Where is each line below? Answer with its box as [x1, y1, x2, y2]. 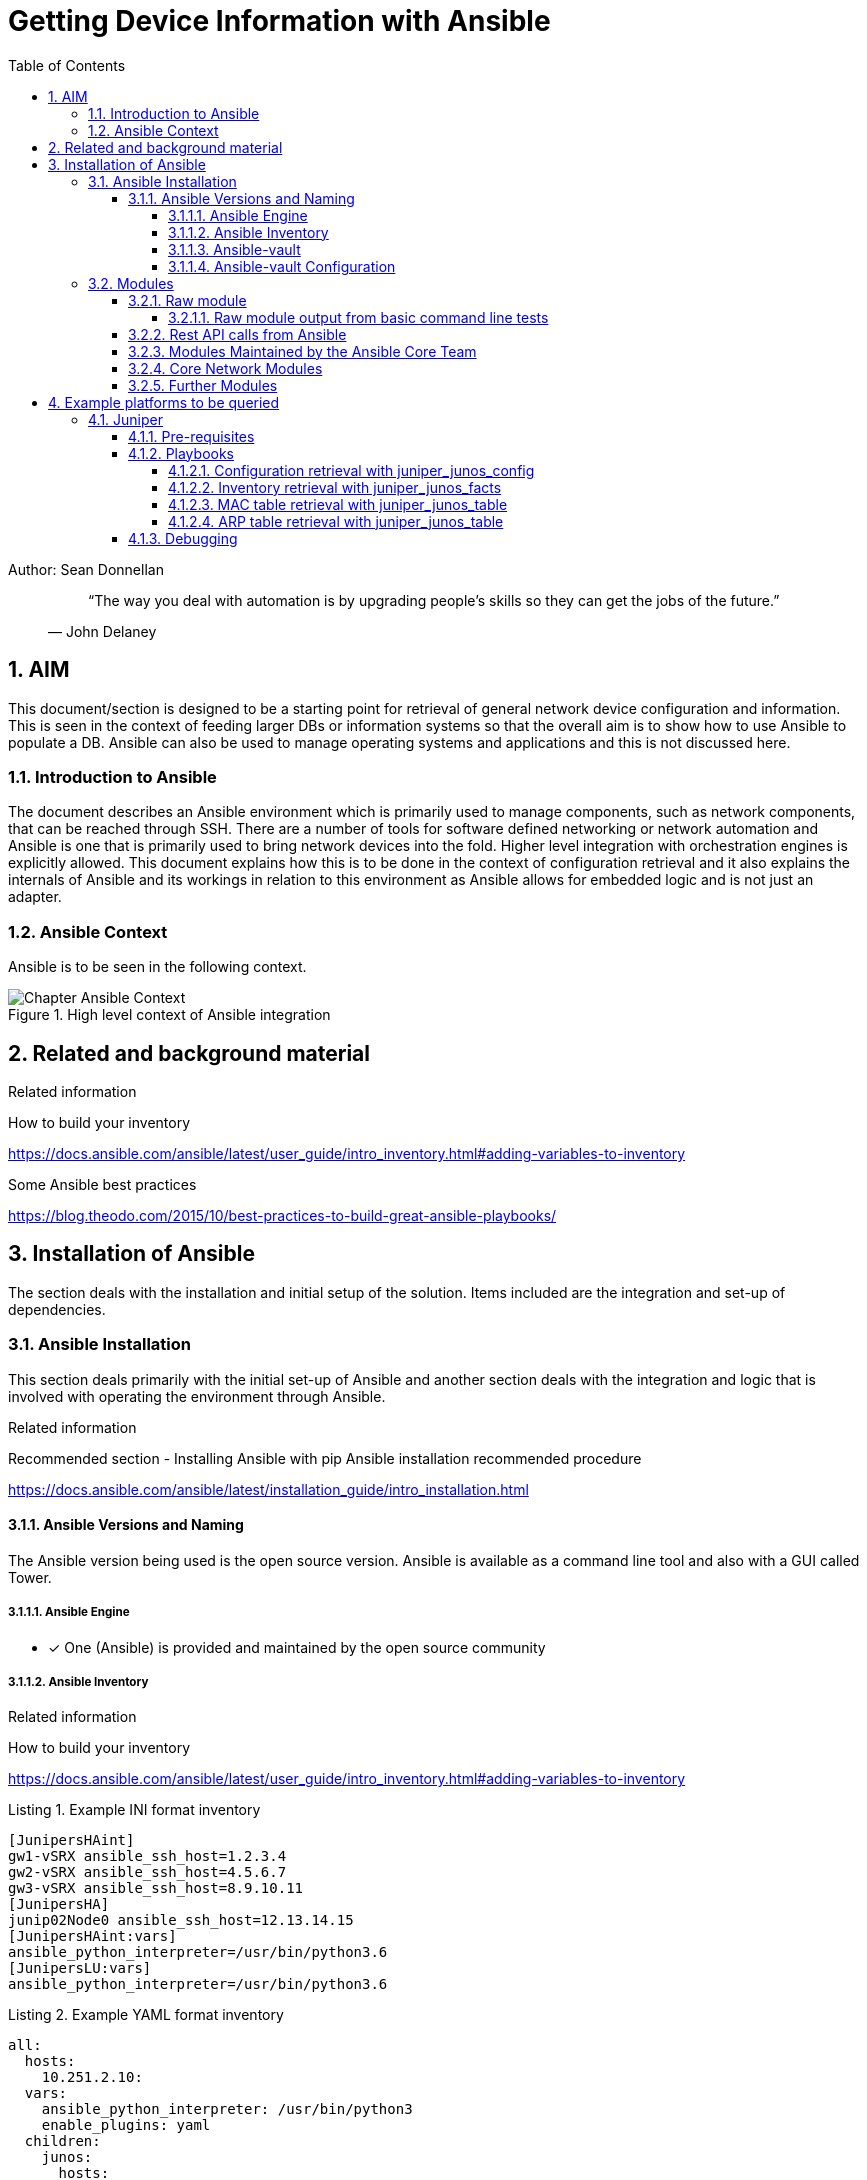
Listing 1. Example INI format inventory [8, 1801, 261, 1819]
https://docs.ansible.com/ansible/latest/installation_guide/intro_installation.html [8, 1480, 529, 1498]
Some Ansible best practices [8, 1175, 197, 1193]
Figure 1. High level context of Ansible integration [8, 1006, 331, 1024]
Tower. [8, 1568, 52, 1586]
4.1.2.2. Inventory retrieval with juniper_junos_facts [168, 478, 502, 496]
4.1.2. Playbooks [128, 444, 234, 462]
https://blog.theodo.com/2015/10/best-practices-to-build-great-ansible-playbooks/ [8, 1206, 557, 1224]
